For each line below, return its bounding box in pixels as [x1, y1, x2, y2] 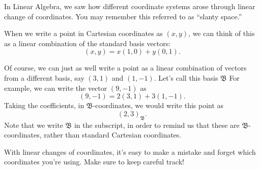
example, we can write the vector [4, 82, 107, 93]
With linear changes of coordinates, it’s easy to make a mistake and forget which [4, 146, 256, 157]
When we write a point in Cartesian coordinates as [4, 28, 163, 39]
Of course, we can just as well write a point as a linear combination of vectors [4, 62, 247, 73]
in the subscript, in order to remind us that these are [74, 119, 240, 130]
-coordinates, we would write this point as [93, 100, 224, 111]
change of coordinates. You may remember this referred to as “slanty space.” [4, 11, 242, 21]
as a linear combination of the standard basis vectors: [4, 38, 171, 48]
